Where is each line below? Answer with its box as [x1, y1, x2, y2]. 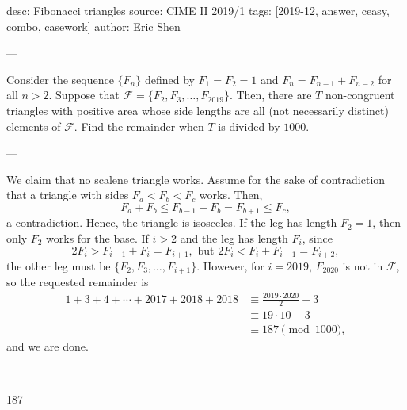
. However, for [196, 258, 264, 274]
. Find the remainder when [74, 117, 204, 134]
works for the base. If [46, 229, 149, 246]
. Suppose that [48, 86, 120, 103]
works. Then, [199, 186, 263, 203]
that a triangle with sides [6, 186, 129, 203]
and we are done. [6, 337, 89, 354]
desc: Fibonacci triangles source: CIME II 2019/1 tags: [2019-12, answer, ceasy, [6, 2, 390, 18]
